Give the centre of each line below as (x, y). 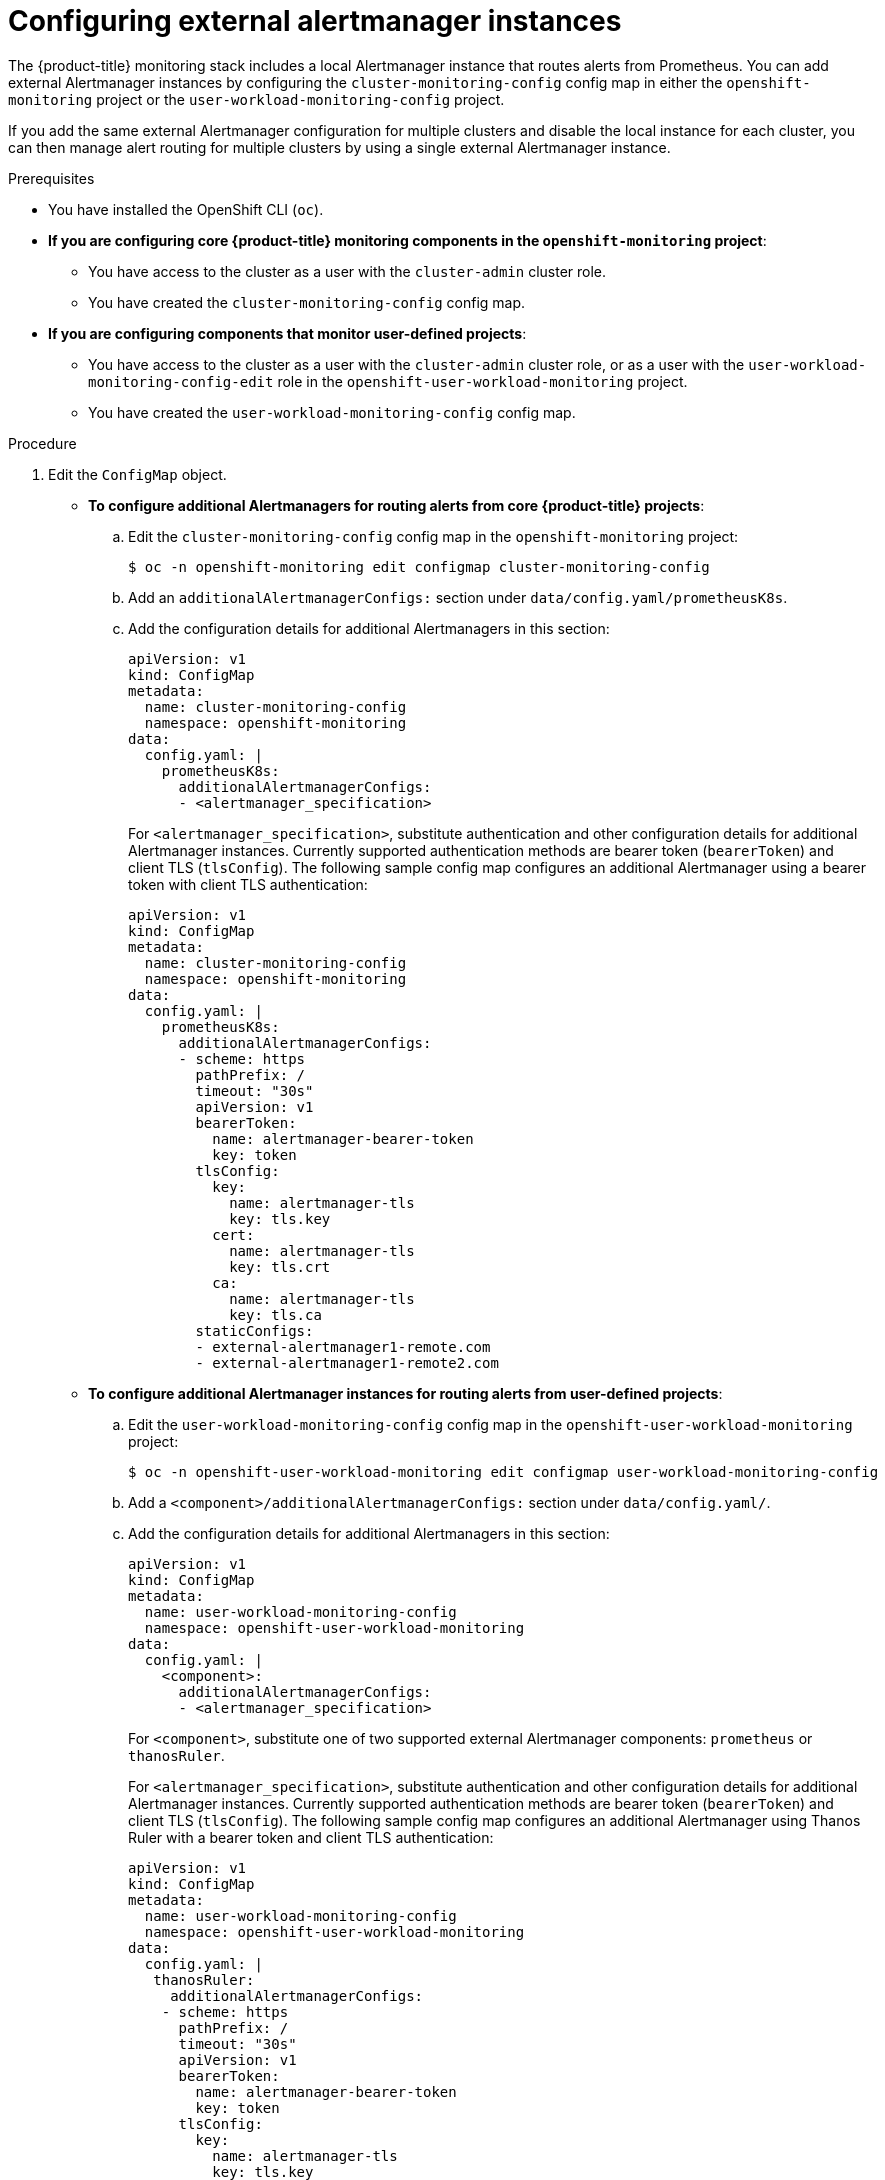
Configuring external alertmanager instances (315, 21)
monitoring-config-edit (181, 381)
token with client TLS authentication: (248, 884)
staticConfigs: (254, 1330)
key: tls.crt (280, 1266)
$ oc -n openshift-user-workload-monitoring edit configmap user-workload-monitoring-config (503, 1471)
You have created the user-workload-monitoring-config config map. (332, 412)
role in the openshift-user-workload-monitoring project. (482, 381)
